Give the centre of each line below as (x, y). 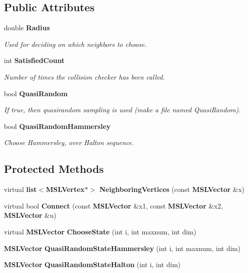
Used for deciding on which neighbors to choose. (75, 44)
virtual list (21, 189)
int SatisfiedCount (34, 60)
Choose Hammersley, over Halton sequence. (69, 142)
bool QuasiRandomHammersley (57, 126)
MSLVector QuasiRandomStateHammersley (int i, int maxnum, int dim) (122, 248)
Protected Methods (54, 169)
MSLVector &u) (30, 215)
